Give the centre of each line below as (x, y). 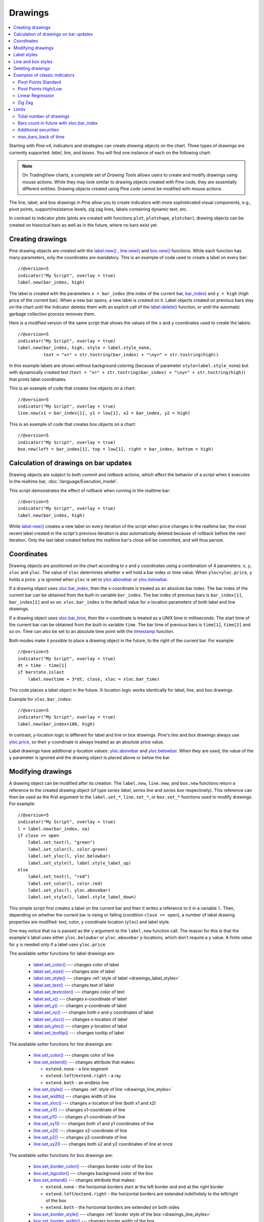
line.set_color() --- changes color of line (74, 1055)
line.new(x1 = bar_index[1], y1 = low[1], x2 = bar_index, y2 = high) (104, 413)
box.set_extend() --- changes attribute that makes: (85, 1180)
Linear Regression (36, 96)
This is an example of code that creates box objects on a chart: (73, 424)
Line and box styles (33, 62)
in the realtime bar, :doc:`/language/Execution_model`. (64, 481)
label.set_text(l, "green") (61, 842)
